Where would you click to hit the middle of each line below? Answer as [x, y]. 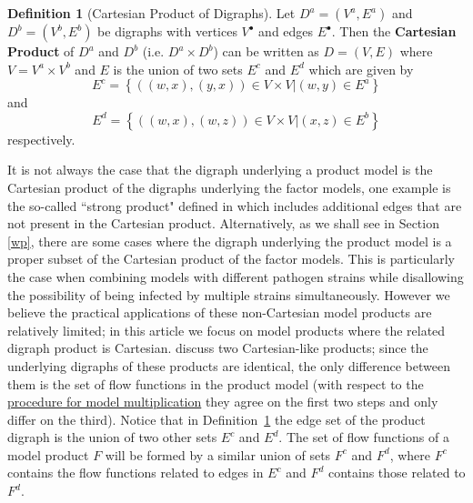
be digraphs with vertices [167, 31]
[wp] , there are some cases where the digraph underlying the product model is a [230, 241]
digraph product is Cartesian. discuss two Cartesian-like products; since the [218, 348]
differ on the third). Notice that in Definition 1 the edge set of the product [216, 419]
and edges [286, 31]
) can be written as [266, 51]
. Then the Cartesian [394, 31]
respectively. [41, 139]
